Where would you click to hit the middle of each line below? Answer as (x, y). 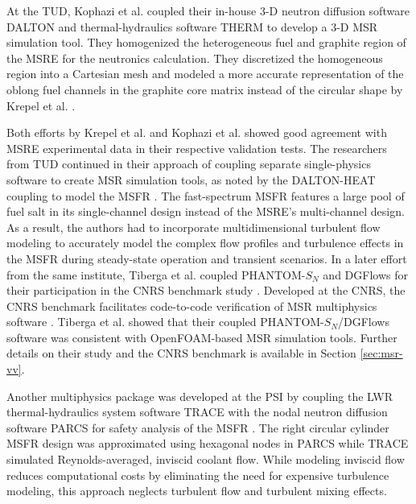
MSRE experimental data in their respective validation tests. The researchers (197, 148)
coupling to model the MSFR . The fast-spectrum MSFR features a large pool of (206, 195)
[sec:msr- (381, 353)
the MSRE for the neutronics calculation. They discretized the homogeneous (195, 58)
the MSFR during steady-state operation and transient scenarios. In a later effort (207, 258)
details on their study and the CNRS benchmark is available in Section (181, 353)
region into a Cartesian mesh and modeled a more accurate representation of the (205, 74)
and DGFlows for (365, 274)
